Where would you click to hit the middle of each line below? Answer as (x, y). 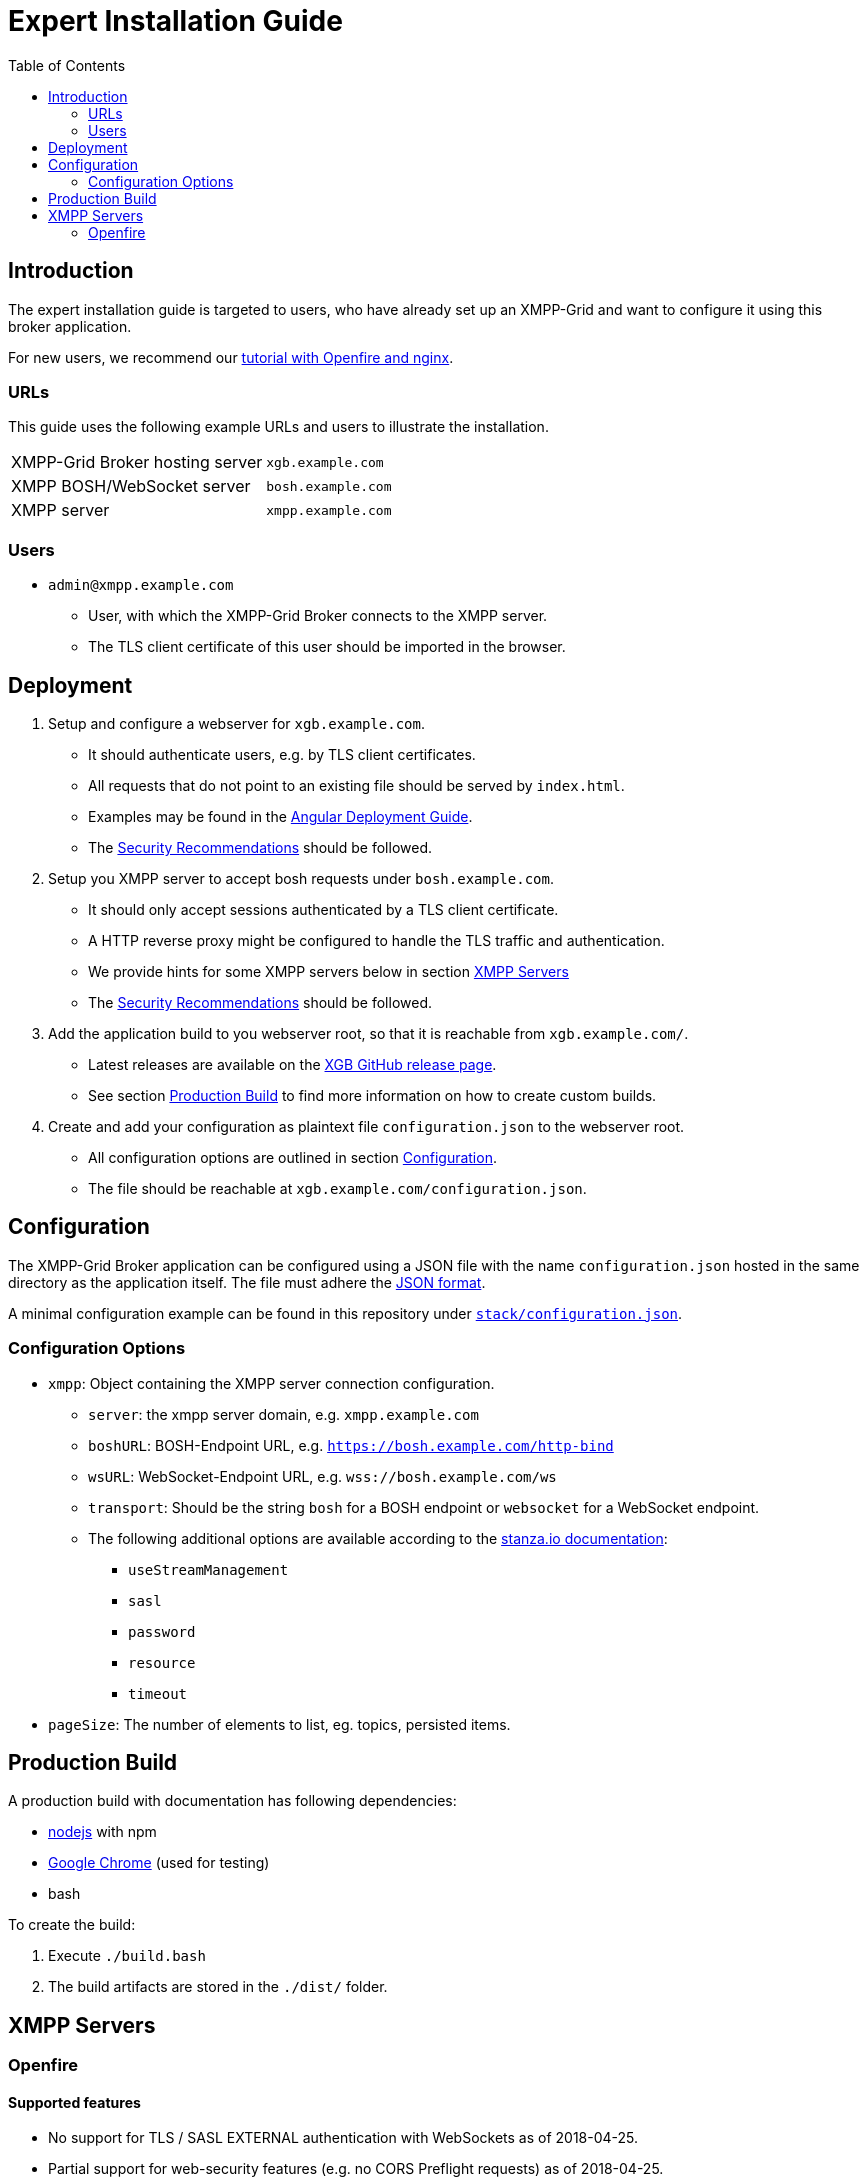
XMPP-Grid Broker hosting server (137, 462)
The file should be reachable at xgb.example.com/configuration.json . (337, 1188)
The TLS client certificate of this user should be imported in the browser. (327, 647)
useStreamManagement (208, 1569)
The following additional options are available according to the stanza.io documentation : (378, 1538)
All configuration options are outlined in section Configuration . (292, 1157)
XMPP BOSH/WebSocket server (131, 486)
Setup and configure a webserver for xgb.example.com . (236, 723)
